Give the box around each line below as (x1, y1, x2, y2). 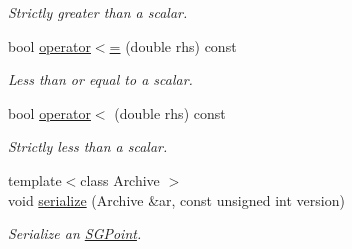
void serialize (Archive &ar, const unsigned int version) (8, 189, 345, 210)
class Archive (80, 169, 160, 190)
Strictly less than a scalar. (8, 136, 168, 157)
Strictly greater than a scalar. (8, 2, 188, 22)
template (8, 169, 62, 190)
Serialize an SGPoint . (8, 223, 142, 244)
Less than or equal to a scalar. (8, 69, 193, 90)
